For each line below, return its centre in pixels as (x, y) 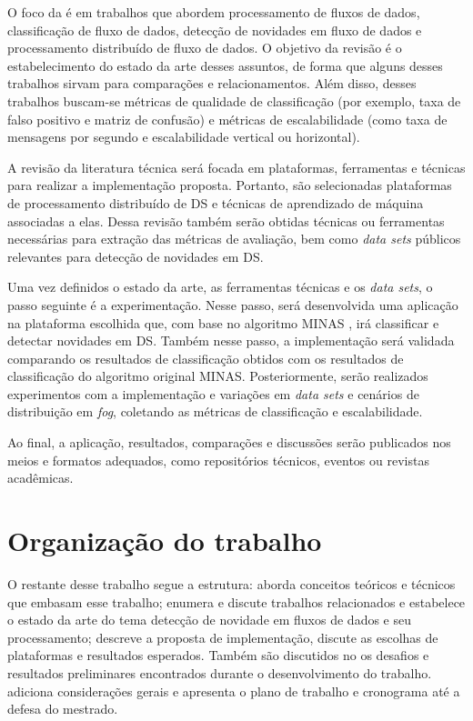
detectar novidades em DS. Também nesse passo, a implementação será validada (231, 340)
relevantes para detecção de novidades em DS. (136, 256)
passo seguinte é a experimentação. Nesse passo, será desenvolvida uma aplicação (233, 304)
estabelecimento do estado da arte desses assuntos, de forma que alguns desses (225, 65)
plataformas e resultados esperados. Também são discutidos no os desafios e (218, 655)
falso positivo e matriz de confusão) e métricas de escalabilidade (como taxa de (227, 119)
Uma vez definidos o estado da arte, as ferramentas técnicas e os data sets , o (220, 287)
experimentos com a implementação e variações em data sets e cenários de (213, 393)
